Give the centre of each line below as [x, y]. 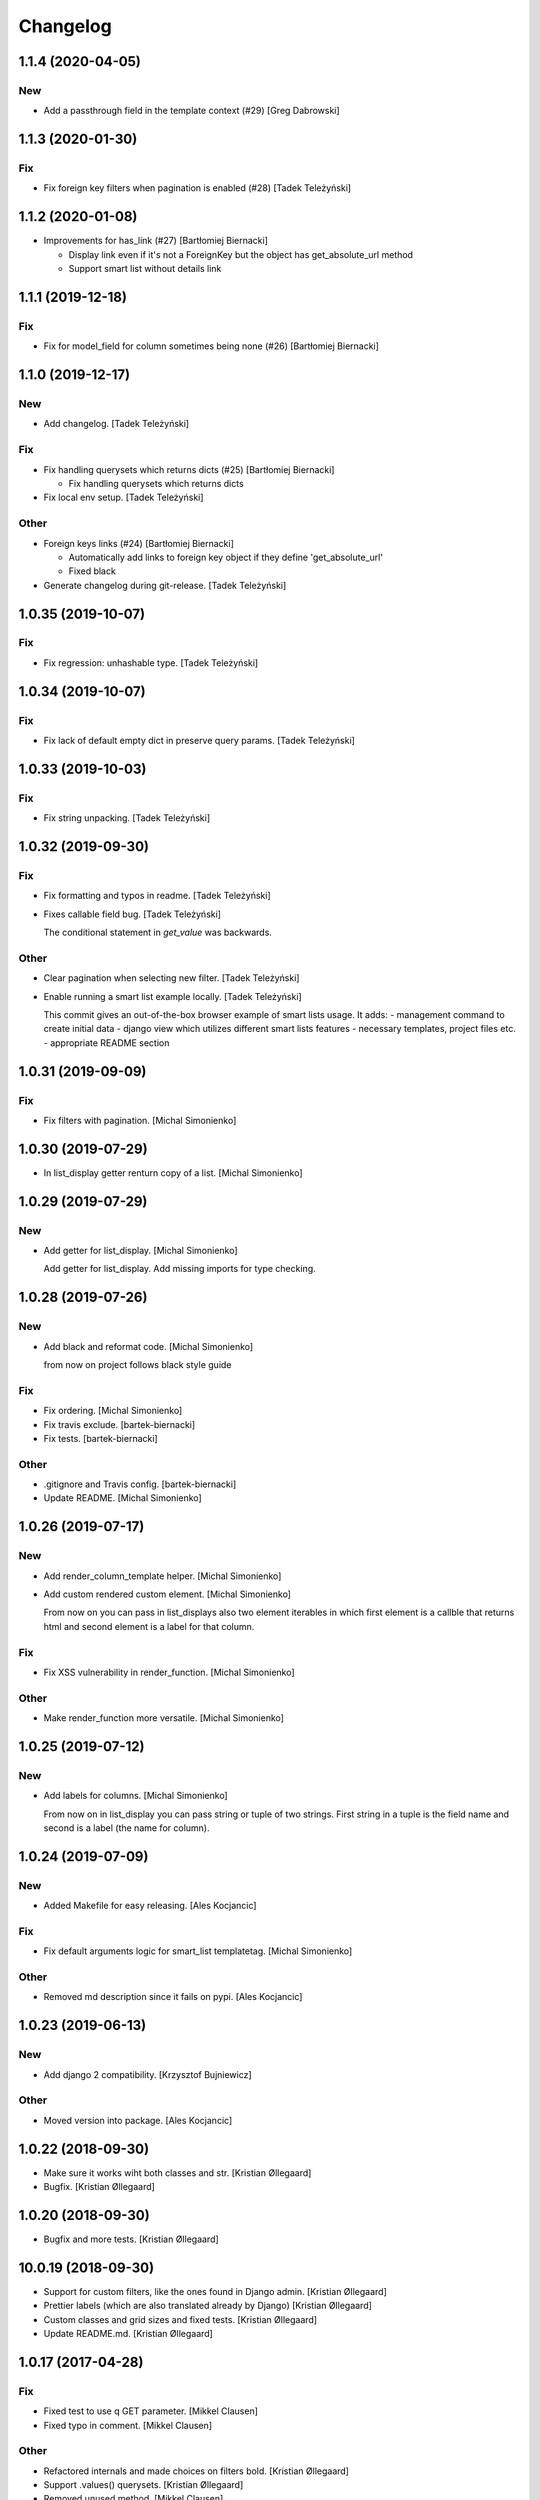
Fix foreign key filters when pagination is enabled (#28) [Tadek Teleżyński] [197, 188]
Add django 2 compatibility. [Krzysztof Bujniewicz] [147, 2074]
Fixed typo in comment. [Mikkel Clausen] [128, 2425]
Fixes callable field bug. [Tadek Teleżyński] [132, 914]
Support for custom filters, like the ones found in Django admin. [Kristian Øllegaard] [215, 2291]
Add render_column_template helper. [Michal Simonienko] [162, 1576]
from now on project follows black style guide [137, 1364]
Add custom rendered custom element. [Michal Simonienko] [167, 1594]
